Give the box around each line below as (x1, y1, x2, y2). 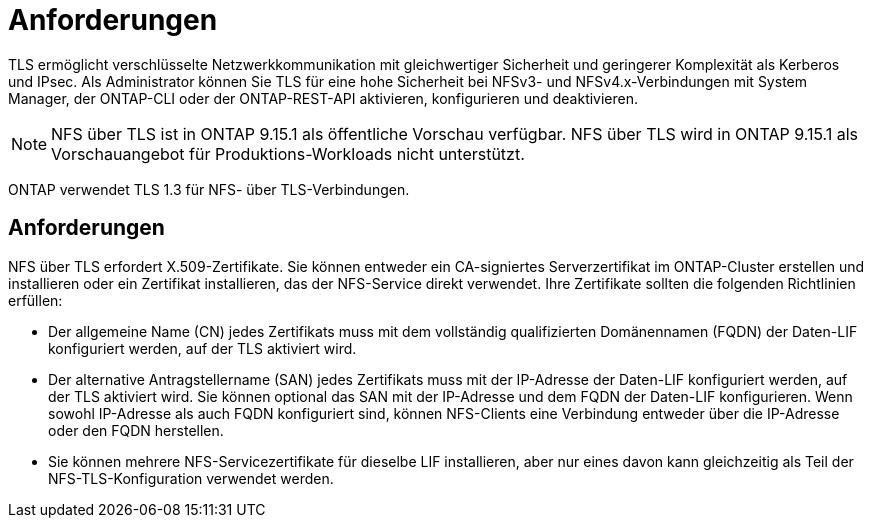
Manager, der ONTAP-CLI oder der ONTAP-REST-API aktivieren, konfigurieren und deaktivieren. (8, 89, 639, 107)
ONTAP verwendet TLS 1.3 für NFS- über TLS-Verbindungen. (8, 180, 410, 198)
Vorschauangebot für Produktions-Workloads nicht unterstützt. (51, 143, 525, 164)
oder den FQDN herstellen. (48, 421, 224, 439)
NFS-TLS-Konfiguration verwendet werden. (48, 469, 334, 487)
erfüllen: (8, 291, 63, 309)
